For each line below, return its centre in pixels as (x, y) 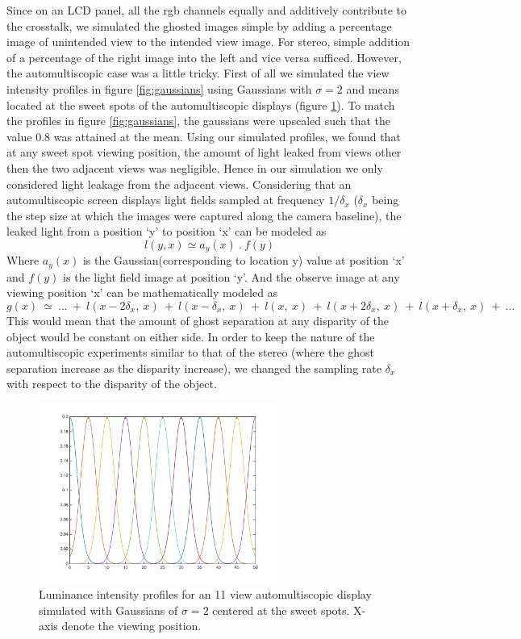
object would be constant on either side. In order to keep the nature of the (191, 336)
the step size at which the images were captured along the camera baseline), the (204, 215)
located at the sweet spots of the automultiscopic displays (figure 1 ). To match (201, 104)
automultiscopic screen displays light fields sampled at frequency (166, 200)
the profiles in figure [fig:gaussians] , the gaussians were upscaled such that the (199, 121)
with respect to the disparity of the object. (112, 384)
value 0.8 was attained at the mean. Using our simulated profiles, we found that (204, 136)
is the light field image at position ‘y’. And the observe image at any (231, 276)
